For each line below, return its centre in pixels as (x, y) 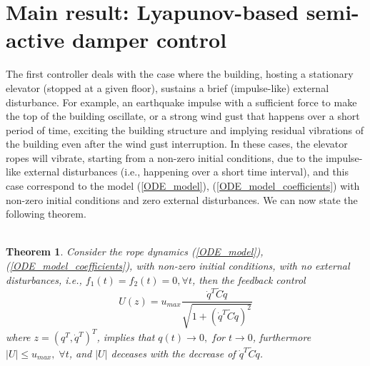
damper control (149, 40)
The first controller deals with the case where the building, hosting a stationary (180, 74)
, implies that (126, 337)
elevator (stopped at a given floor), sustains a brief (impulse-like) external (167, 87)
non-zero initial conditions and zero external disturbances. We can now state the (182, 199)
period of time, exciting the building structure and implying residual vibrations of (185, 129)
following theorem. (46, 214)
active (35, 40)
